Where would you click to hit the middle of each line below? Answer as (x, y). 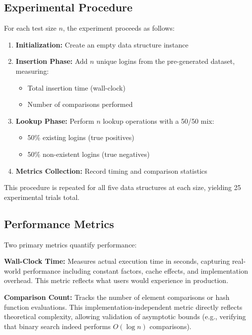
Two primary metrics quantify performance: (70, 244)
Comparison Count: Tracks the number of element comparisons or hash (117, 297)
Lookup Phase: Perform (55, 120)
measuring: (32, 71)
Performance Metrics (59, 223)
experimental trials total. (42, 197)
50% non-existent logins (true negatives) (89, 154)
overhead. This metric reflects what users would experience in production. (116, 280)
